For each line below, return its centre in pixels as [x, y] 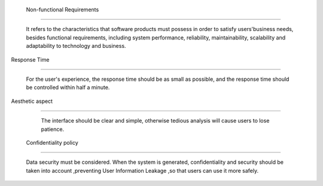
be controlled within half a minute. [68, 87]
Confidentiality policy [52, 142]
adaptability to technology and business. [76, 46]
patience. [53, 129]
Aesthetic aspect [32, 101]
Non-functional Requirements [63, 10]
